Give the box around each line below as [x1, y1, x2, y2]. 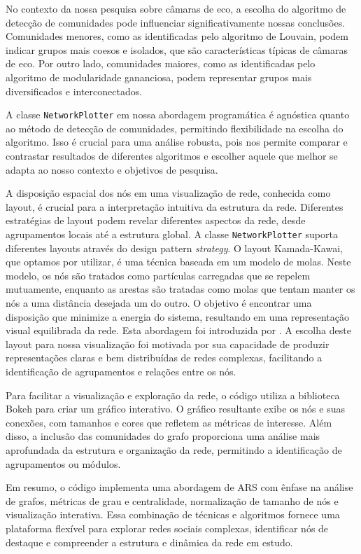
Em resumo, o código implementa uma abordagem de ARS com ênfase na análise [6, 480, 353, 494]
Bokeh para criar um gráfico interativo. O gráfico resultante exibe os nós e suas [6, 401, 345, 416]
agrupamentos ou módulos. [6, 456, 121, 471]
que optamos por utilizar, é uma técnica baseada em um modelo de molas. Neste [6, 254, 351, 269]
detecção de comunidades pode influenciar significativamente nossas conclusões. [6, 15, 346, 29]
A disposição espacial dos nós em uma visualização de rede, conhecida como [6, 186, 331, 200]
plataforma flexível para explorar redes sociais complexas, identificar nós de [6, 520, 329, 535]
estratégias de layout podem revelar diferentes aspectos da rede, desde [6, 213, 306, 228]
